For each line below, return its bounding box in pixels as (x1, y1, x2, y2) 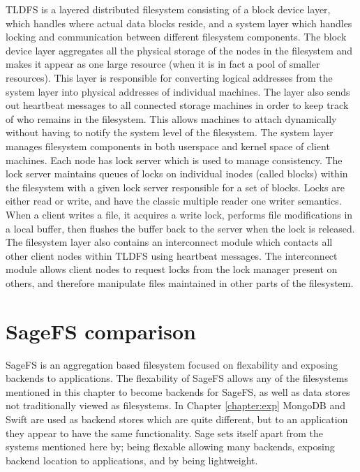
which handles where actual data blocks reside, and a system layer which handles (6, 15, 352, 30)
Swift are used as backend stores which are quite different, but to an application (6, 411, 348, 426)
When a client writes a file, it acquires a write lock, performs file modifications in (6, 207, 353, 221)
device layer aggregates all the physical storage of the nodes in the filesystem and (6, 43, 353, 57)
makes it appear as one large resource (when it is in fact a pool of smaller (6, 57, 320, 71)
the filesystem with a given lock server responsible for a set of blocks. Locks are (6, 179, 345, 194)
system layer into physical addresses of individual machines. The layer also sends (6, 84, 350, 98)
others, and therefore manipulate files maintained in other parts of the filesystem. (6, 275, 354, 290)
